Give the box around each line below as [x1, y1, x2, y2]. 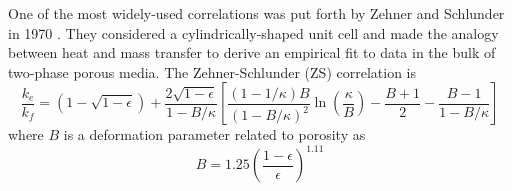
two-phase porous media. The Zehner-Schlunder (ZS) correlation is [8, 61, 416, 82]
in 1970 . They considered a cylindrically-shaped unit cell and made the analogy [8, 22, 499, 43]
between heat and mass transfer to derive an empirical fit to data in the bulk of [8, 42, 496, 63]
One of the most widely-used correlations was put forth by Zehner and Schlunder [8, 3, 505, 23]
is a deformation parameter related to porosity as [63, 124, 366, 145]
